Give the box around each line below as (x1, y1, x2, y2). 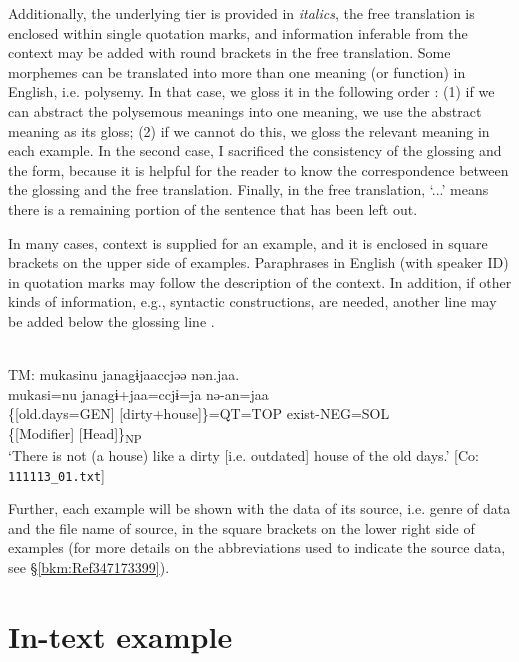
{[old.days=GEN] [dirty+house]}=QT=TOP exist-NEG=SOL (8, 403, 390, 424)
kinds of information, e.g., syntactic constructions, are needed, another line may (8, 291, 497, 312)
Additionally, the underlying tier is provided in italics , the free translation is (8, 3, 475, 23)
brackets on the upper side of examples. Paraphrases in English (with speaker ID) (8, 252, 509, 273)
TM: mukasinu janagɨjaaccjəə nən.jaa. (8, 364, 240, 385)
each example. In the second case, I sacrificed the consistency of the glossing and (8, 140, 502, 161)
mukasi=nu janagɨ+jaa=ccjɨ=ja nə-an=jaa (8, 383, 269, 404)
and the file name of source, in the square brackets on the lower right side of (8, 517, 475, 538)
